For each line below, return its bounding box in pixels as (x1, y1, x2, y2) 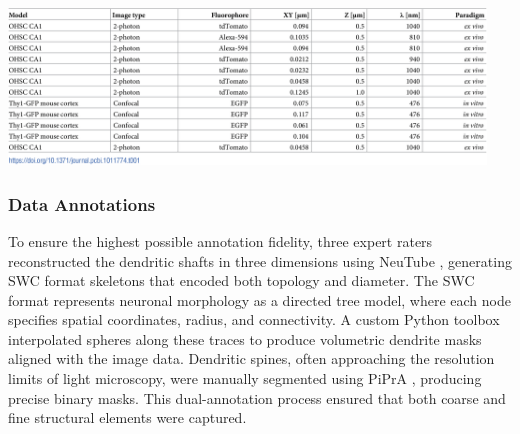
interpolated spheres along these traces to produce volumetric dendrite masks (8, 328, 482, 349)
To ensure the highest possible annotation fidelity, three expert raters (8, 230, 433, 251)
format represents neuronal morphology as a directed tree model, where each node (8, 289, 511, 310)
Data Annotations (8, 191, 156, 216)
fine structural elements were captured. (8, 407, 247, 428)
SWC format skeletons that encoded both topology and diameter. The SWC (8, 270, 475, 291)
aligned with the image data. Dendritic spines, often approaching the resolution (8, 348, 495, 369)
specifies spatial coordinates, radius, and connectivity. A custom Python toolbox (8, 309, 500, 330)
